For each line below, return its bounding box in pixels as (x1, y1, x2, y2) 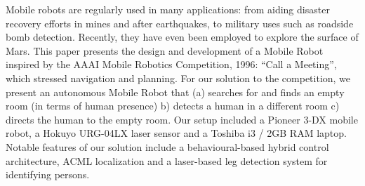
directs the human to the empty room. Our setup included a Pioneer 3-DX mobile (6, 112, 358, 126)
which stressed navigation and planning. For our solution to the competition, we (6, 70, 351, 85)
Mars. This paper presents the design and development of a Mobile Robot (6, 43, 324, 58)
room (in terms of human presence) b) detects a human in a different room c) (6, 98, 340, 113)
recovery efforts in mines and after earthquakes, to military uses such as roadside (6, 15, 354, 30)
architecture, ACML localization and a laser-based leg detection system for (6, 153, 328, 168)
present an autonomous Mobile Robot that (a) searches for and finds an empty (6, 84, 345, 99)
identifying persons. (6, 167, 90, 182)
